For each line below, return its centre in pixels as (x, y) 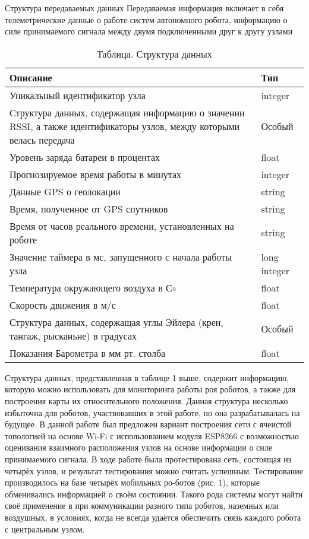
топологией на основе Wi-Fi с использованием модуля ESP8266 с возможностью (152, 435)
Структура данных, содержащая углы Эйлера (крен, (116, 322)
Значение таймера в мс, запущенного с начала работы (121, 256)
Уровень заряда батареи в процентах (85, 157)
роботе (23, 239)
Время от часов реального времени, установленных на (122, 226)
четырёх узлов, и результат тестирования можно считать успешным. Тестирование (154, 470)
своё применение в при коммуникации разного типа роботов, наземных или (142, 505)
